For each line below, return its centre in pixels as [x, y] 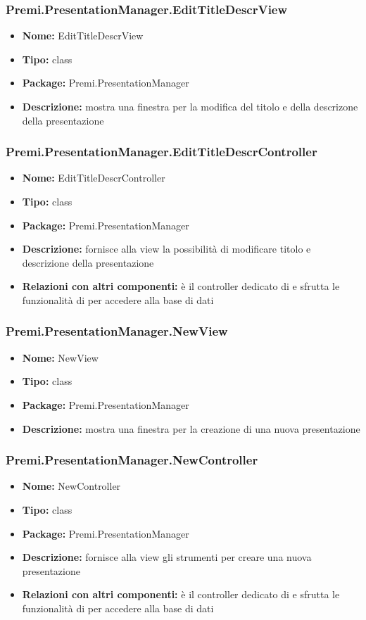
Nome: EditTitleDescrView [83, 36]
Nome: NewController [71, 486]
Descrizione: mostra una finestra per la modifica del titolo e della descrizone [190, 106]
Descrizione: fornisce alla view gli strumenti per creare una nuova [167, 557]
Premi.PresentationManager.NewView [117, 331]
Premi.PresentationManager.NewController [132, 460]
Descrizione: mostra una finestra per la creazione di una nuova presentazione [191, 428]
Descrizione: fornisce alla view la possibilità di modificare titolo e [166, 249]
